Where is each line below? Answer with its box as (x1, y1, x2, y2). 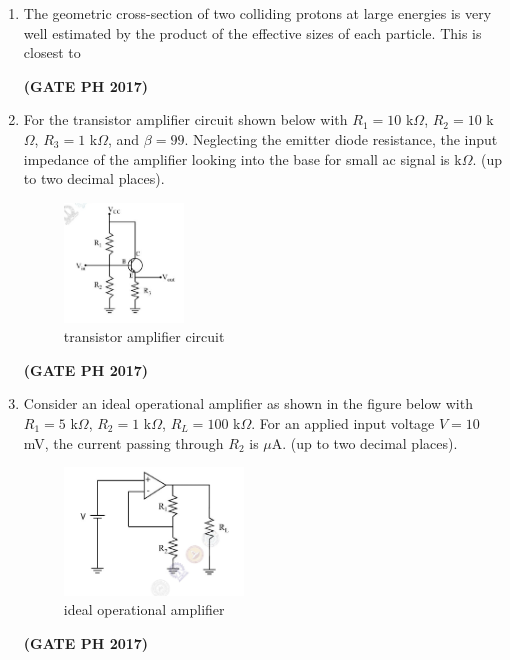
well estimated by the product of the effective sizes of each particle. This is (23, 22, 482, 43)
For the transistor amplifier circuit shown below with (23, 109, 348, 130)
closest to (23, 42, 81, 63)
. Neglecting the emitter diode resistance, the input (184, 128, 498, 149)
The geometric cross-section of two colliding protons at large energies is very (23, 3, 492, 23)
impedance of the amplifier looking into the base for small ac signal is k (23, 148, 462, 169)
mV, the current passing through (23, 432, 224, 453)
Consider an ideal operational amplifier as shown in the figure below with (23, 393, 473, 414)
